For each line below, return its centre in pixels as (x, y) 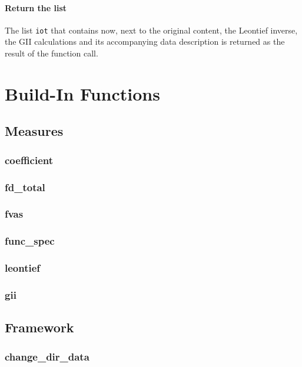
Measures (34, 131)
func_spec (30, 241)
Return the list (36, 7)
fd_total (25, 187)
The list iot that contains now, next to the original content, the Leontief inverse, (151, 30)
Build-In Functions (82, 93)
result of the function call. (52, 53)
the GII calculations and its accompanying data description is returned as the (145, 41)
